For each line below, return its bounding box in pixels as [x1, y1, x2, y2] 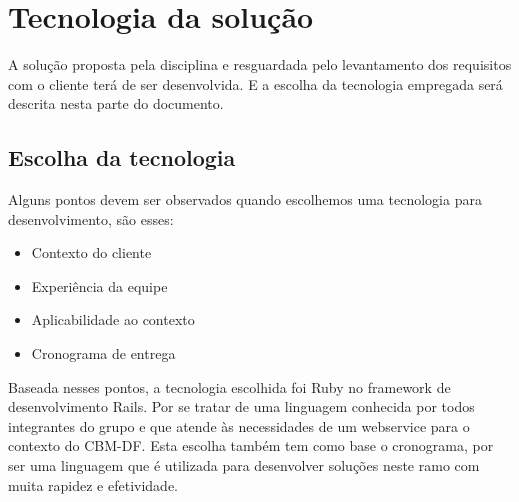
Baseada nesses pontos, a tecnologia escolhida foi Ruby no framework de [8, 376, 451, 397]
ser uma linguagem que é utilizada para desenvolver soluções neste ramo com [8, 455, 480, 476]
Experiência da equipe [31, 275, 168, 296]
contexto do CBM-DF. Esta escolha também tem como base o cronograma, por [8, 435, 494, 456]
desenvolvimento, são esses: [8, 208, 174, 229]
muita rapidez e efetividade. [8, 474, 178, 495]
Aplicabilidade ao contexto [31, 309, 195, 330]
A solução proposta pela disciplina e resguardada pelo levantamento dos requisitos [8, 54, 512, 75]
